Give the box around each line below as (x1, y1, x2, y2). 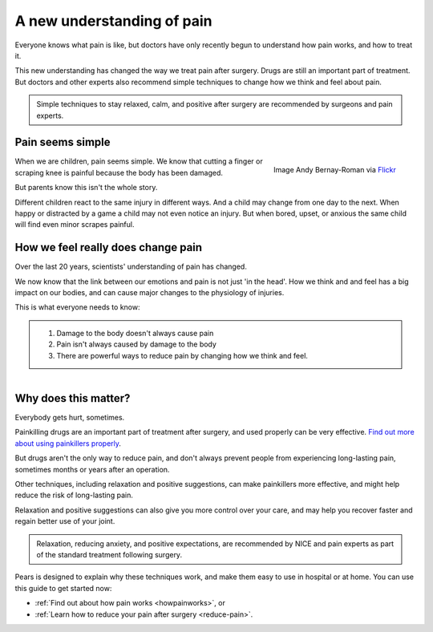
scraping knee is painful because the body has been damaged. (14, 168, 224, 177)
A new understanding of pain (14, 12, 212, 30)
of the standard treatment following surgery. (36, 550, 183, 559)
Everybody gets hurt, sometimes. (14, 413, 125, 423)
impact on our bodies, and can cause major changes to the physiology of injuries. (14, 288, 285, 298)
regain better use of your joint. (14, 517, 115, 526)
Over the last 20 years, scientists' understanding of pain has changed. (14, 261, 248, 272)
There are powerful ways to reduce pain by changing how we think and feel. (56, 350, 309, 360)
